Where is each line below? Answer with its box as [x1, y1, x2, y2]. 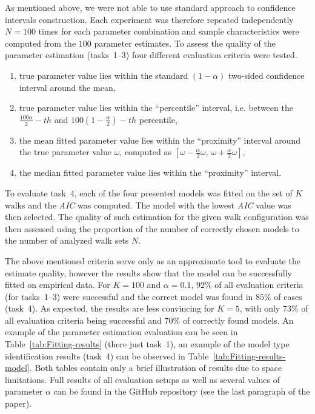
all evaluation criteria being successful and [5, 313, 162, 326]
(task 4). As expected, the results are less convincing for [5, 302, 214, 315]
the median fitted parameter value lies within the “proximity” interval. [19, 166, 282, 179]
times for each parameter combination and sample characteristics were [38, 25, 299, 38]
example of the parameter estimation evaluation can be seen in [5, 326, 238, 338]
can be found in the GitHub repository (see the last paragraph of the [53, 385, 310, 398]
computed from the [5, 36, 76, 49]
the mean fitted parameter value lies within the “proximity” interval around [19, 133, 301, 146]
